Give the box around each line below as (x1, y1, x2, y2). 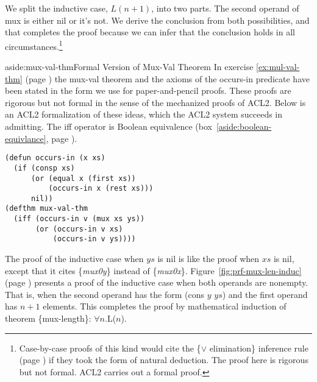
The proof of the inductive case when (5, 252, 144, 265)
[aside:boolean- (216, 120, 272, 132)
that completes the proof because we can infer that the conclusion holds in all (5, 26, 295, 38)
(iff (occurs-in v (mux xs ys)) (13, 214, 145, 224)
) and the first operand (222, 288, 308, 300)
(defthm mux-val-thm (5, 204, 88, 213)
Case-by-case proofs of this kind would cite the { (19, 341, 201, 354)
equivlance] (5, 132, 46, 144)
